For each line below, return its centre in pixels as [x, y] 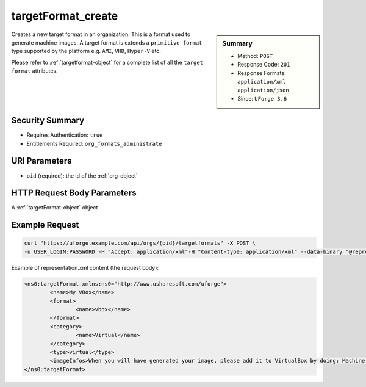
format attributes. [34, 71]
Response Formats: [262, 73]
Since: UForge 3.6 [262, 98]
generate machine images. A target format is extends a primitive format [107, 42]
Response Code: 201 [264, 65]
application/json [263, 90]
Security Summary [48, 121]
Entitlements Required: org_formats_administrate [94, 143]
